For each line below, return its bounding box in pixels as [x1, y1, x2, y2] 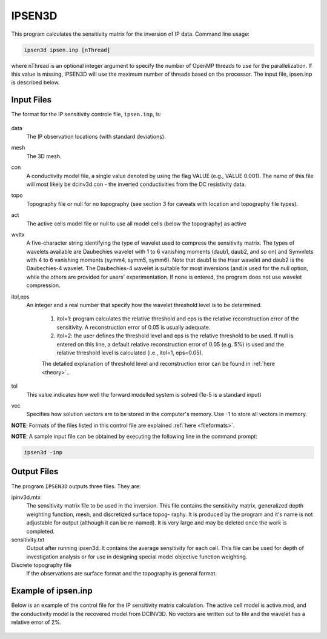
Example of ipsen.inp [11, 586, 93, 596]
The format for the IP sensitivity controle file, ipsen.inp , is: [11, 111, 162, 118]
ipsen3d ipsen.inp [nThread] [24, 46, 111, 53]
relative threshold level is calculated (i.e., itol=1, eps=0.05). [56, 349, 203, 356]
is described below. [11, 79, 60, 86]
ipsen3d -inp [24, 449, 63, 456]
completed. [26, 528, 54, 535]
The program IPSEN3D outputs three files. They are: [11, 482, 141, 490]
